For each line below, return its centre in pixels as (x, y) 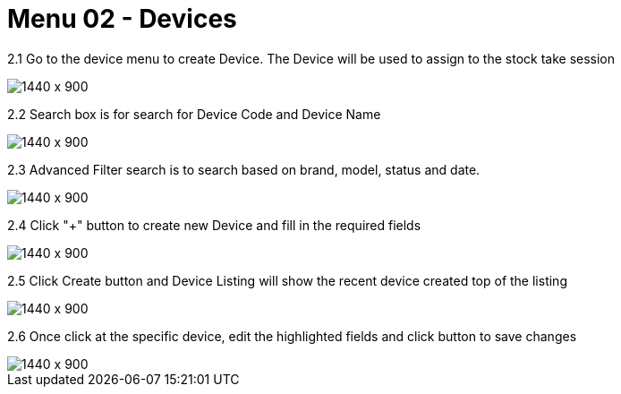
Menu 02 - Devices (122, 19)
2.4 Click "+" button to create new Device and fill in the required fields (214, 225)
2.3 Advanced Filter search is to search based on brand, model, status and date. (244, 169)
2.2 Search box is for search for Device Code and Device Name (194, 114)
